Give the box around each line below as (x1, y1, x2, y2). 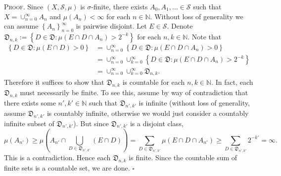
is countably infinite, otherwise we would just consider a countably (47, 107, 249, 118)
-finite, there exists (91, 1, 148, 11)
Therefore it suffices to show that (4, 77, 104, 87)
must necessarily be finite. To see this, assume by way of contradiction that (20, 87, 248, 98)
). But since (73, 118, 109, 128)
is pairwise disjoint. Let (76, 21, 147, 31)
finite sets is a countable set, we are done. (4, 162, 130, 173)
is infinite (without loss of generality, (139, 97, 250, 107)
